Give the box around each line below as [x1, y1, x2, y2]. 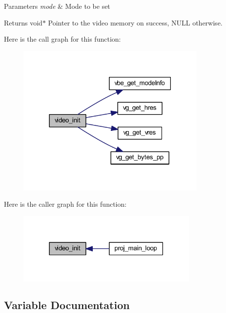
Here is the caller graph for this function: [4, 199, 127, 209]
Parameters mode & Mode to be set [4, 1, 110, 11]
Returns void [4, 17, 42, 27]
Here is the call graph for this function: [4, 34, 121, 44]
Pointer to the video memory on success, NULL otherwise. [48, 17, 223, 27]
